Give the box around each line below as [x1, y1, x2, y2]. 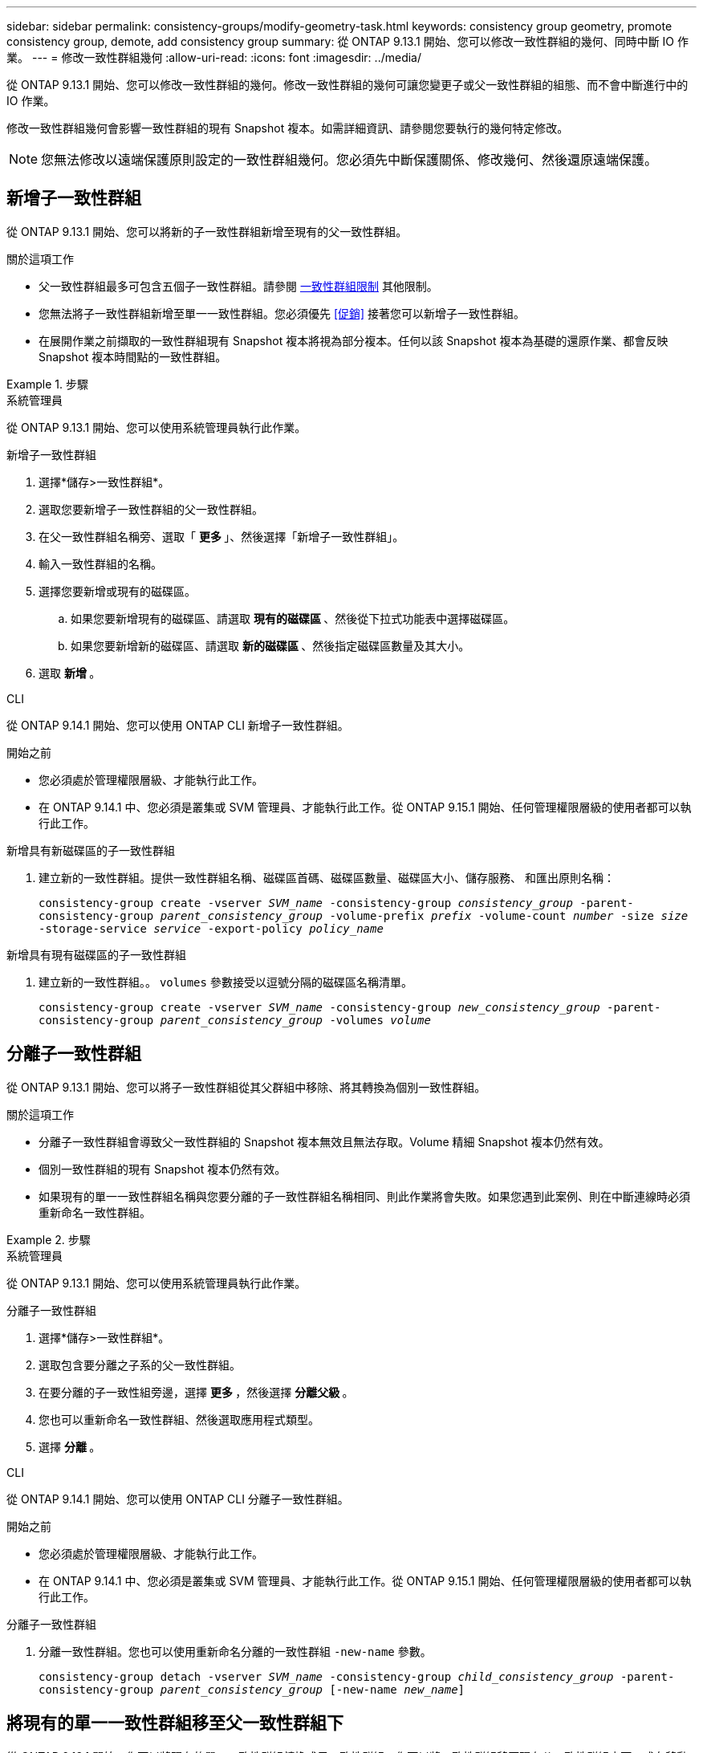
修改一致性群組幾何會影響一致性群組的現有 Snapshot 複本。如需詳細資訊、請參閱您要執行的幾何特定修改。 [6, 121, 569, 135]
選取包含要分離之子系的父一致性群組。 [39, 1357, 241, 1372]
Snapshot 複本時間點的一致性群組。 [39, 349, 227, 364]
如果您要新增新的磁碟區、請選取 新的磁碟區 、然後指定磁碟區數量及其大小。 [71, 638, 470, 653]
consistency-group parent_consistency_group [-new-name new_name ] [39, 1682, 465, 1696]
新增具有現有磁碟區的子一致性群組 [6, 947, 186, 962]
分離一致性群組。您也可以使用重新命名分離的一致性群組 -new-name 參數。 [39, 1644, 432, 1658]
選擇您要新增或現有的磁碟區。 [39, 584, 196, 598]
